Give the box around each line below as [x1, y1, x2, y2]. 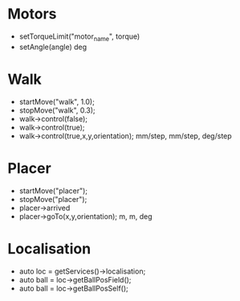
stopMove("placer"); [18, 194, 87, 204]
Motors [7, 5, 57, 23]
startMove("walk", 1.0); [18, 97, 96, 106]
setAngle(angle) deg [18, 42, 87, 52]
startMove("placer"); [18, 186, 88, 196]
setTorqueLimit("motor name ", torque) [18, 31, 140, 43]
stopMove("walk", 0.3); [18, 105, 96, 115]
